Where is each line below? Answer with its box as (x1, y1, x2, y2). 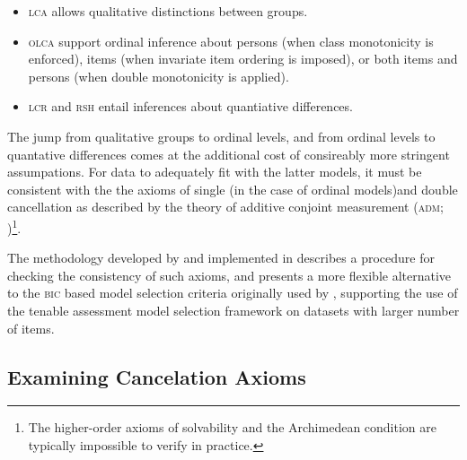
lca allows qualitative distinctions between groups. (28, 2, 308, 20)
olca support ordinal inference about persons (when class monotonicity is (28, 31, 434, 50)
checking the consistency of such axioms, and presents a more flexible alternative (7, 265, 452, 284)
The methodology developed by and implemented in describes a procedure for (7, 248, 435, 267)
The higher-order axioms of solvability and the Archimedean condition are (28, 418, 436, 437)
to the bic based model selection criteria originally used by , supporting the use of (7, 283, 458, 302)
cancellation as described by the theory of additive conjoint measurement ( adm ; (7, 197, 444, 216)
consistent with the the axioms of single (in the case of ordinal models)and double (7, 179, 458, 198)
